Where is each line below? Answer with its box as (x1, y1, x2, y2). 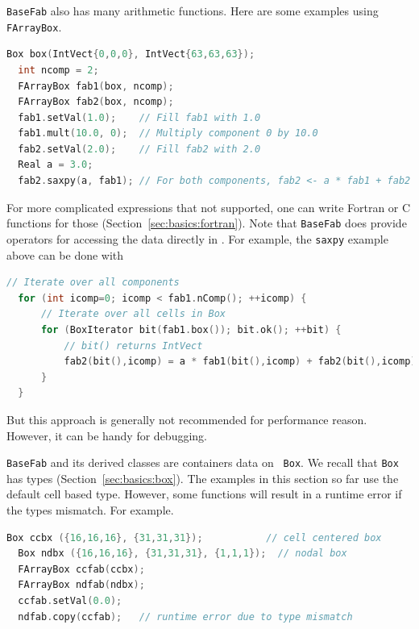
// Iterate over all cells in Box (40, 308, 226, 320)
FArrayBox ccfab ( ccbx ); (18, 563, 145, 575)
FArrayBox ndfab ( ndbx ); (18, 579, 145, 591)
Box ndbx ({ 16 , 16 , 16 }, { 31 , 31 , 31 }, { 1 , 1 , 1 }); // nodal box (18, 548, 347, 560)
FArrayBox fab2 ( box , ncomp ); (18, 96, 174, 108)
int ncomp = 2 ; (18, 64, 99, 76)
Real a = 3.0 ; (18, 159, 93, 171)
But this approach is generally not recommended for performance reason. (6, 410, 367, 427)
